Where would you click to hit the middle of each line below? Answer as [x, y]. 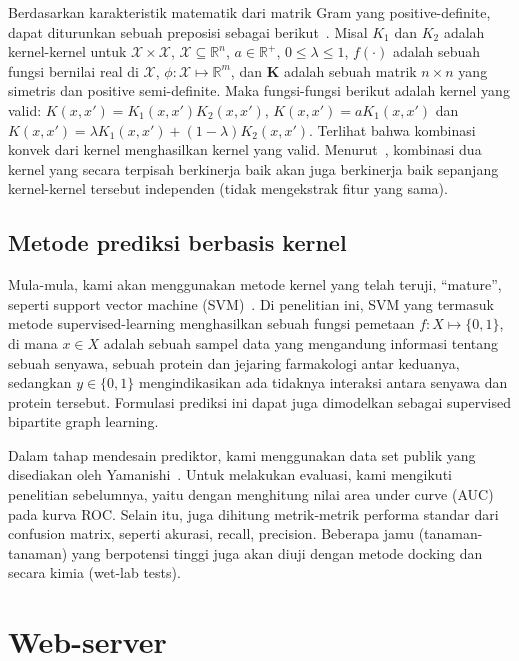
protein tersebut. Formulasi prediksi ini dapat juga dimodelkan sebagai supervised [259, 401]
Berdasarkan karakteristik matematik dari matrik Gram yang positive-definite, [249, 12]
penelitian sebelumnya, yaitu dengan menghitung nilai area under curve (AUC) [251, 494]
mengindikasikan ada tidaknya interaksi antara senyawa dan [323, 382]
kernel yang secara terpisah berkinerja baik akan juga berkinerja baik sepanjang [253, 168]
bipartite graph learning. [83, 421]
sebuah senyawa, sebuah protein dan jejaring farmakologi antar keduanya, [234, 362]
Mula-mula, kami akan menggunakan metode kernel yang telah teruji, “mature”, [255, 284]
